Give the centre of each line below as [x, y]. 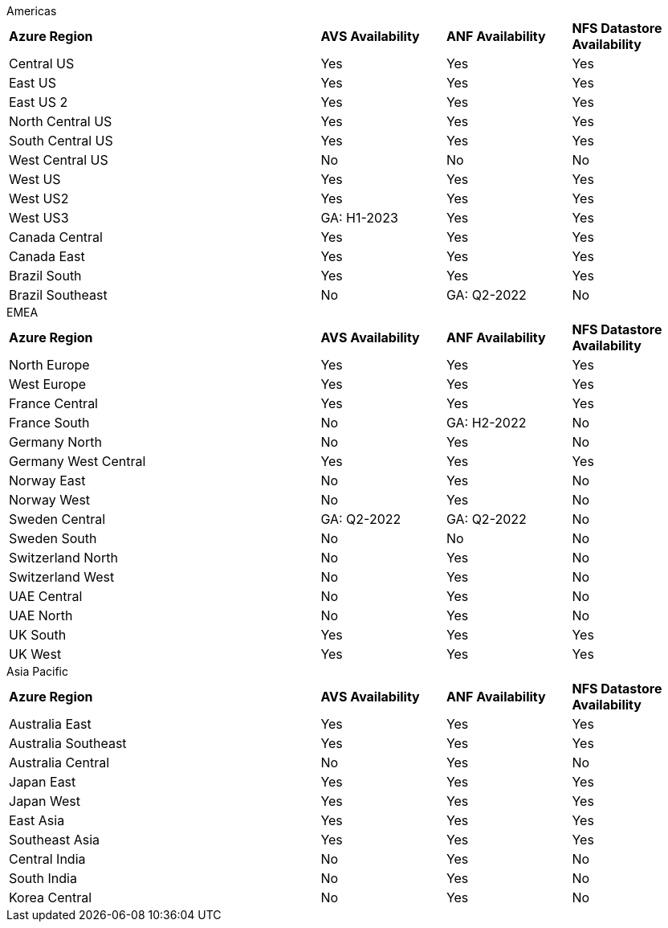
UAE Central [46, 596]
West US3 [39, 218]
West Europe [48, 384]
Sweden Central [57, 519]
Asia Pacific [37, 671]
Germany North [55, 442]
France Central [53, 403]
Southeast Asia [55, 840]
